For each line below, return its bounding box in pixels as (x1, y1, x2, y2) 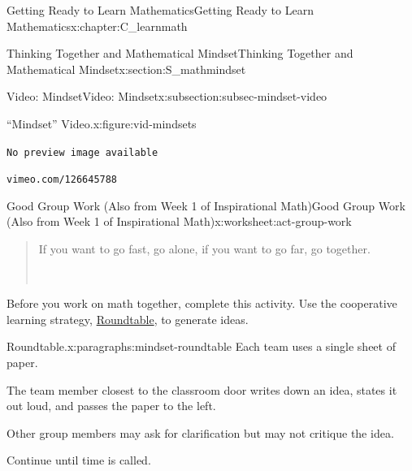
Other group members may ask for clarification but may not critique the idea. (7, 424, 394, 441)
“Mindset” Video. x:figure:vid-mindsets (7, 115, 197, 132)
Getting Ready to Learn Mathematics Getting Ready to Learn (7, 2, 314, 18)
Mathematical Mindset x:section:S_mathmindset (7, 60, 246, 77)
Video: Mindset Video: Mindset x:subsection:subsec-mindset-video (7, 88, 327, 105)
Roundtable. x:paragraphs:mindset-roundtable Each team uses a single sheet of (7, 338, 396, 355)
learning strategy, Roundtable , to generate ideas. (7, 310, 249, 327)
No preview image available (7, 146, 158, 158)
